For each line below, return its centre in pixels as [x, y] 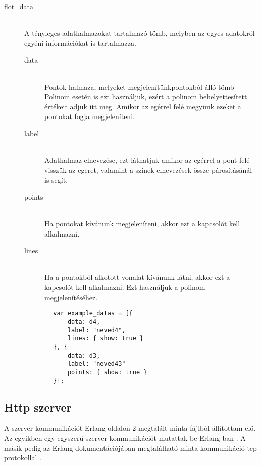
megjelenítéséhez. [71, 297]
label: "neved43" [96, 364]
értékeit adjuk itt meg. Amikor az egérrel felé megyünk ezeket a [143, 106]
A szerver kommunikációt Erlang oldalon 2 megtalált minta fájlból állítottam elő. [130, 428]
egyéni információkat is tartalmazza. [80, 43]
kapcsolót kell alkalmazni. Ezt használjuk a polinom [125, 287]
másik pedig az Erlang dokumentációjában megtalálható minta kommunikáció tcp [130, 448]
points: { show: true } [107, 372]
